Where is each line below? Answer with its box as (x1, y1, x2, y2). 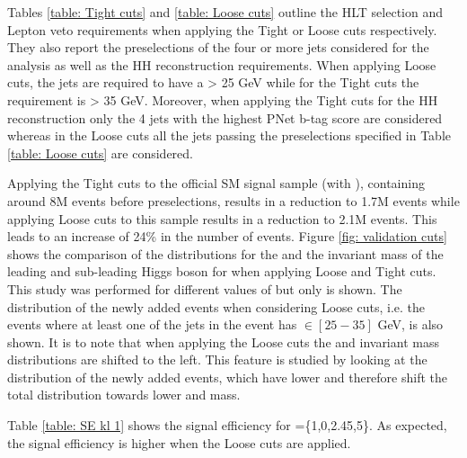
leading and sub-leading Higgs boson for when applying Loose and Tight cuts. (7, 262, 436, 281)
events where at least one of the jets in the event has (7, 315, 297, 334)
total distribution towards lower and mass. (7, 385, 241, 404)
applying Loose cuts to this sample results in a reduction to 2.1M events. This (7, 209, 437, 228)
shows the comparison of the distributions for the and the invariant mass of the (7, 244, 444, 263)
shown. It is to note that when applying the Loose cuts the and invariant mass (7, 332, 439, 351)
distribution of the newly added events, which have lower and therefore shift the (7, 367, 448, 386)
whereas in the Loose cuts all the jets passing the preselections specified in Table (7, 126, 452, 145)
